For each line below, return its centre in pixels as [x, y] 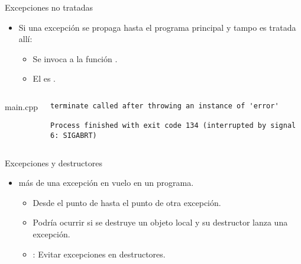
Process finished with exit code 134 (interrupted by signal [173, 126]
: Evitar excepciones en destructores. [99, 254]
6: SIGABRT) [74, 135]
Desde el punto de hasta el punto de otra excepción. [127, 202]
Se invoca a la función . [75, 58]
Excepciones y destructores [54, 162]
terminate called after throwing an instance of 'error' [165, 106]
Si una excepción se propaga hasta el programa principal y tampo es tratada [157, 27]
